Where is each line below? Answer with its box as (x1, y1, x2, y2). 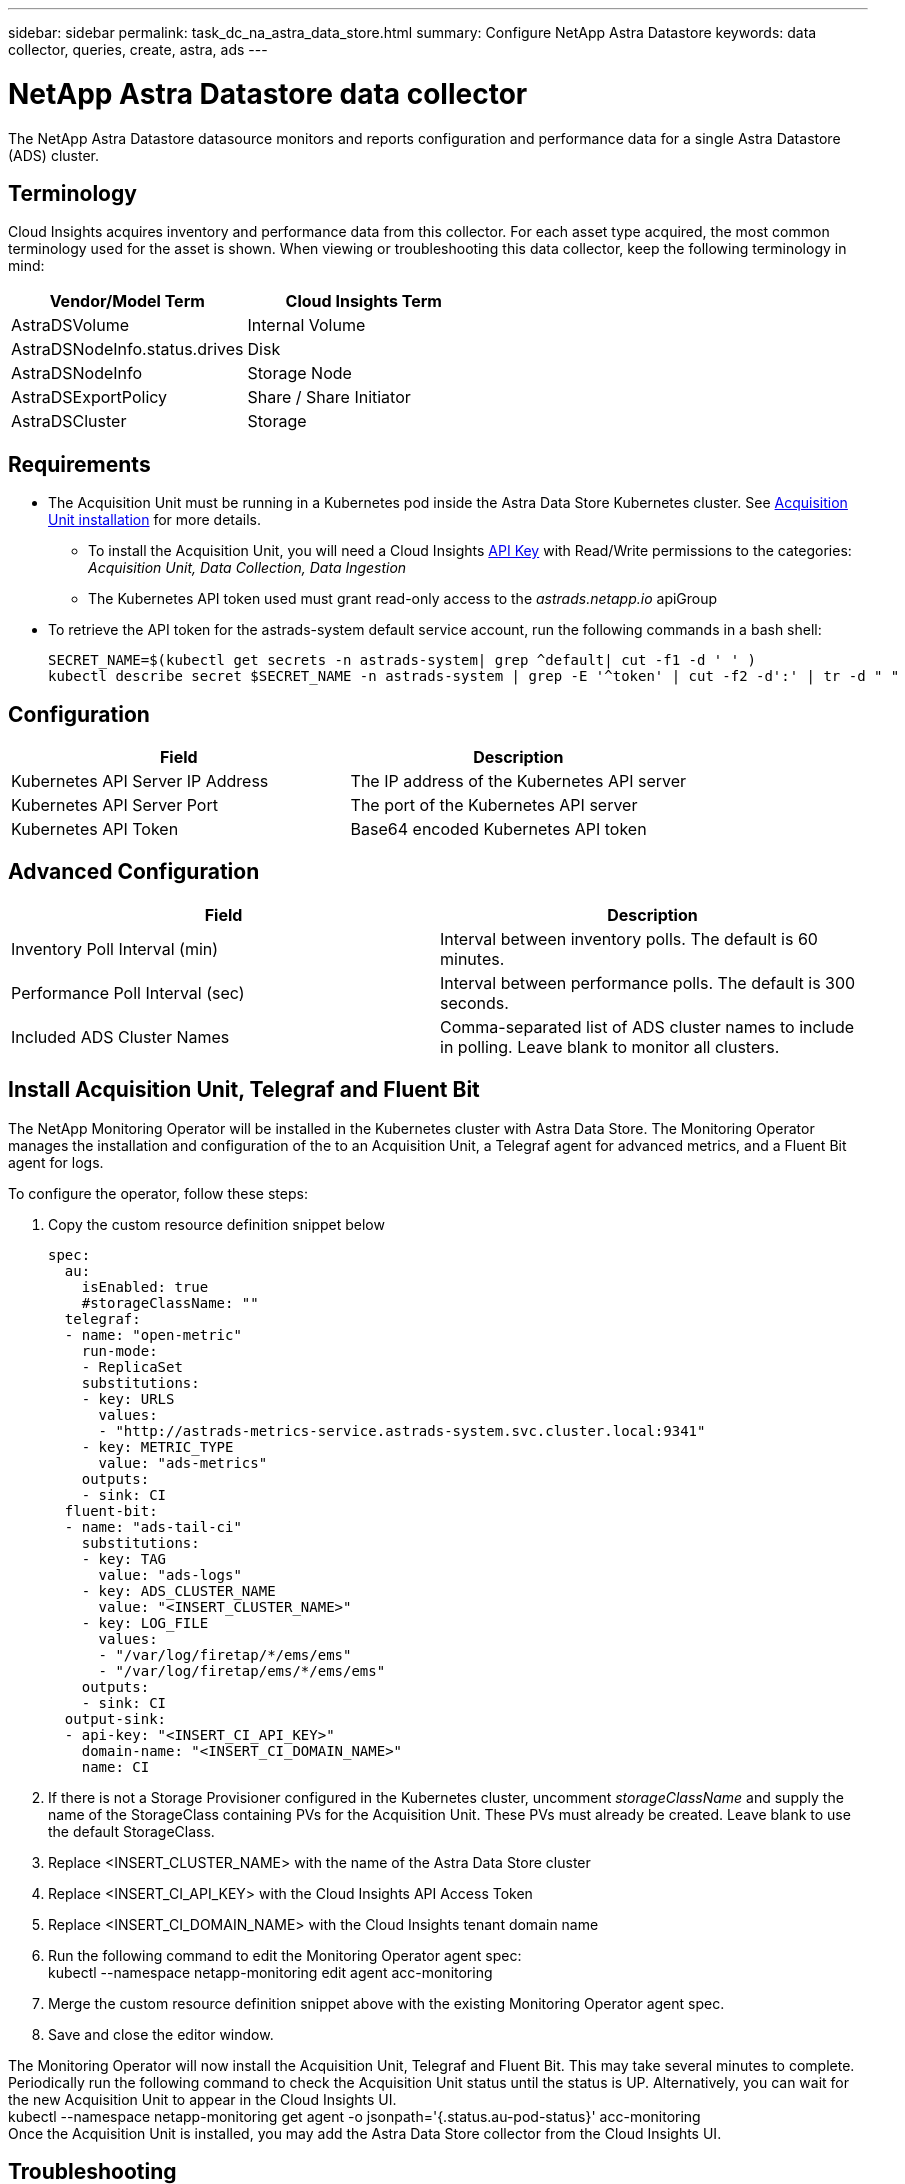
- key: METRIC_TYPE (81, 1438, 234, 1455)
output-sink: (64, 1710, 167, 1727)
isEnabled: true (81, 1278, 209, 1295)
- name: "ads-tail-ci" (64, 1518, 242, 1535)
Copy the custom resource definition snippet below (48, 1215, 385, 1233)
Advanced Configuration (8, 859, 260, 885)
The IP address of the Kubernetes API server (350, 771, 687, 792)
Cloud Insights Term (285, 291, 442, 312)
